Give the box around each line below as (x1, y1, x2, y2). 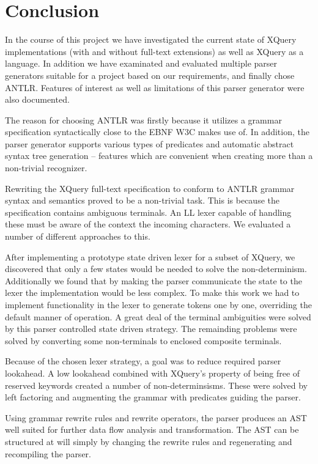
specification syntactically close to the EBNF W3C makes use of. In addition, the (5, 125, 309, 138)
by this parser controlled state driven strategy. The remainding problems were (5, 322, 297, 335)
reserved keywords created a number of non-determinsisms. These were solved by (5, 378, 308, 391)
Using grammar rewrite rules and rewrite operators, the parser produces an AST (5, 411, 307, 424)
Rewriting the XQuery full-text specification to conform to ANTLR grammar (5, 182, 295, 194)
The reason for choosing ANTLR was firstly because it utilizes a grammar (5, 113, 282, 126)
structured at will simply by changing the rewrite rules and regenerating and (5, 435, 292, 447)
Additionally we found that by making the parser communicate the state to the (5, 274, 302, 287)
